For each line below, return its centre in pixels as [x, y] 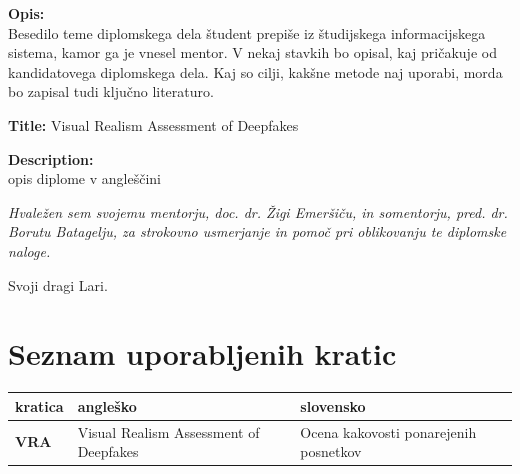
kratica [39, 405]
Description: [51, 158]
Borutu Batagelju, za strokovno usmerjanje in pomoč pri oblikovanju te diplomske [257, 231]
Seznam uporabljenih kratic [202, 353]
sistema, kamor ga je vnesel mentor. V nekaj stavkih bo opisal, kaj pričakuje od [252, 52]
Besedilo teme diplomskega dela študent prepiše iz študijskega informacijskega [247, 32]
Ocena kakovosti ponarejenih [388, 431]
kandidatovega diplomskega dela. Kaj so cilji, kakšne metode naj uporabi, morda [255, 71]
